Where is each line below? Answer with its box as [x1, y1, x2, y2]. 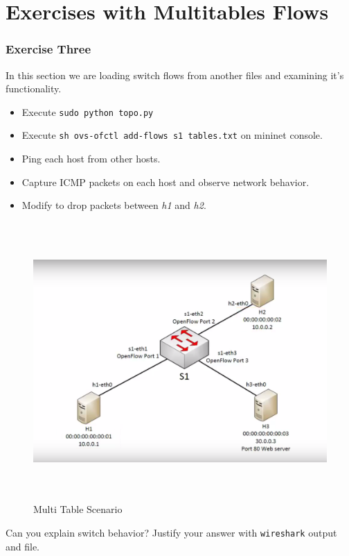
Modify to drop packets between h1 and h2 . [21, 198, 206, 212]
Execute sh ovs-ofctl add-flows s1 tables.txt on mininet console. [21, 128, 323, 142]
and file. [6, 539, 40, 553]
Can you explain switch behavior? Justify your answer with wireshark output [6, 525, 337, 540]
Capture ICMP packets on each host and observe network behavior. [21, 174, 310, 189]
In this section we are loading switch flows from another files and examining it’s [6, 67, 344, 82]
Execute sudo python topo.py [21, 104, 154, 119]
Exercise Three [6, 40, 91, 58]
